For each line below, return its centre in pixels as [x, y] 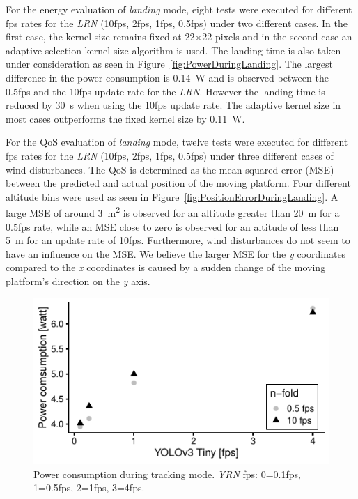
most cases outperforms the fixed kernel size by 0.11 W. [125, 118]
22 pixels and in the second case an [277, 37]
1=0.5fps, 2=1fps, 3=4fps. [89, 488]
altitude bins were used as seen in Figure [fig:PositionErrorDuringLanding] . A [172, 196]
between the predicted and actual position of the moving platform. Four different [178, 183]
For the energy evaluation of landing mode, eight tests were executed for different [179, 9]
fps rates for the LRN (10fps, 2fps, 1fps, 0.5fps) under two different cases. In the [177, 23]
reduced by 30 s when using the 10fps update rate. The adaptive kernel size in [173, 105]
